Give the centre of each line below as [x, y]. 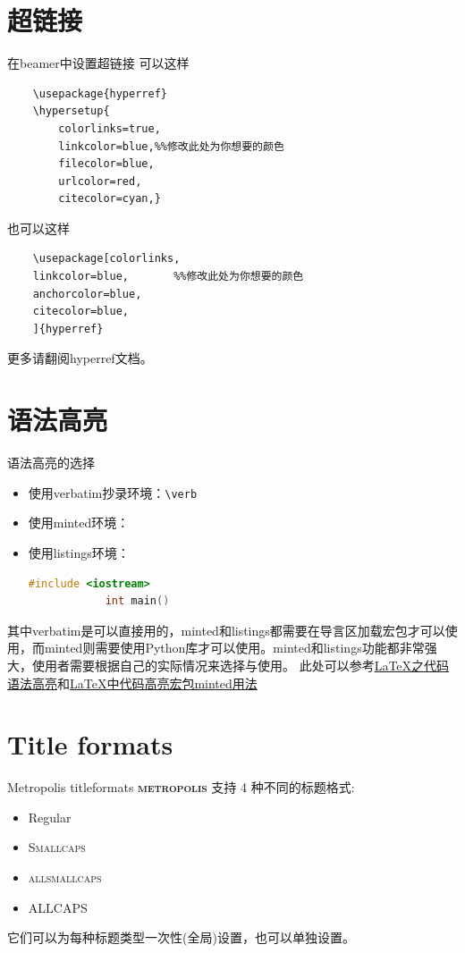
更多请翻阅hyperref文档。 [80, 358]
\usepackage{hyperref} [100, 93]
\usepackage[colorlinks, [106, 259]
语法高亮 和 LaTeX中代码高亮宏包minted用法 [132, 683]
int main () [137, 601]
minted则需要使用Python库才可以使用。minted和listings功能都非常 [234, 648]
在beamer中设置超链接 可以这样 [98, 63]
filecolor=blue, [106, 164]
